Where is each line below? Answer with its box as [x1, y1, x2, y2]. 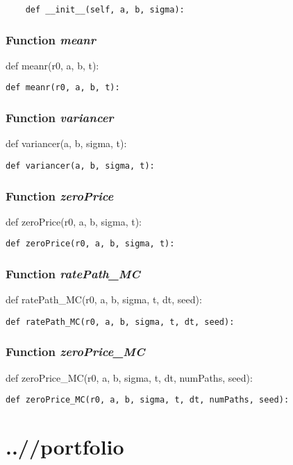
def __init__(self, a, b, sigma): [25, 5, 185, 15]
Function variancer [6, 109, 114, 126]
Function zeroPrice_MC [6, 343, 145, 360]
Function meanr [6, 31, 96, 48]
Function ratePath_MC [6, 264, 140, 282]
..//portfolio [6, 432, 124, 461]
